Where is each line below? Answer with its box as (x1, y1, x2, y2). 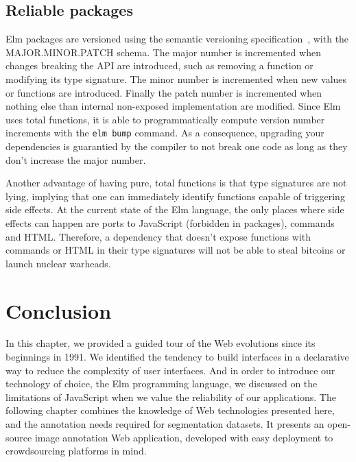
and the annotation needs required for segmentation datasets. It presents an (5, 417, 324, 431)
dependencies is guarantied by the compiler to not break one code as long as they (5, 139, 348, 154)
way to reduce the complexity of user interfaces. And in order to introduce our (5, 363, 335, 377)
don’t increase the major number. (5, 152, 146, 167)
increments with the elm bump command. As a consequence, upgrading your (5, 125, 324, 140)
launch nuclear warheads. (5, 256, 111, 270)
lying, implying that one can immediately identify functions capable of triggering (5, 189, 345, 203)
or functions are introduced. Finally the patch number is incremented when (5, 85, 322, 99)
